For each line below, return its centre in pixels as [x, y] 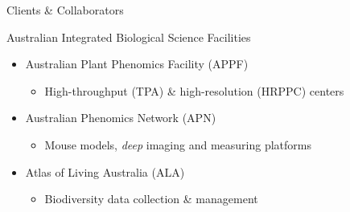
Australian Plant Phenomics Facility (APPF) [137, 64]
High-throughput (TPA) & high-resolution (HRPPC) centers [194, 90]
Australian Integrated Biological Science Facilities [129, 37]
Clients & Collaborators [65, 10]
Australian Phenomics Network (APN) [121, 118]
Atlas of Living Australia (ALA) [105, 171]
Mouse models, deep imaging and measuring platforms [178, 144]
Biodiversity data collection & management [151, 199]
